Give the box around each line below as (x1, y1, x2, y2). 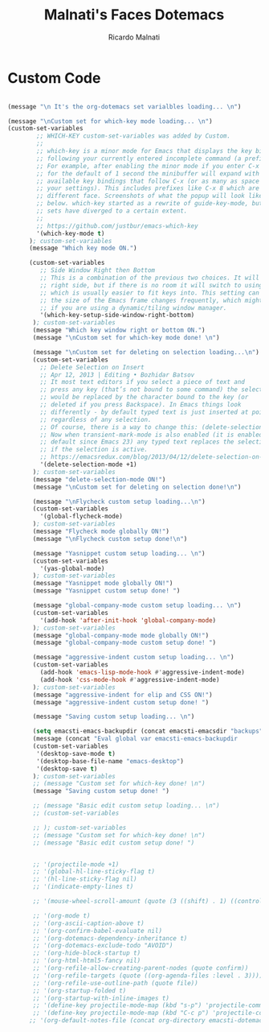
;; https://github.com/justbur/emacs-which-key (36, 221, 198, 230)
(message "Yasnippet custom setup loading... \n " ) (32, 549, 206, 557)
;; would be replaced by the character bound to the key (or (39, 393, 249, 402)
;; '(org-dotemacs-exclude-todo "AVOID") (32, 942, 173, 950)
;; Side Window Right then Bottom (39, 266, 156, 275)
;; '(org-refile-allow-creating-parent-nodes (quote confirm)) (32, 964, 249, 972)
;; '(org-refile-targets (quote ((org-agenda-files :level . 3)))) (32, 972, 263, 980)
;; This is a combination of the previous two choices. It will (39, 274, 260, 283)
